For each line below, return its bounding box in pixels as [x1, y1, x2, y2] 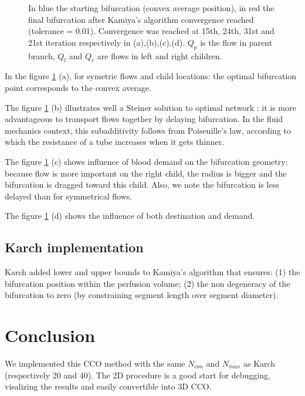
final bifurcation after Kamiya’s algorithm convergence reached [28, 13, 254, 25]
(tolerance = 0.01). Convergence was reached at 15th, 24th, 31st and [28, 25, 274, 37]
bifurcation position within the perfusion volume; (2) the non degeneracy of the [5, 277, 290, 289]
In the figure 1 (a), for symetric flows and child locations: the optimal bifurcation [5, 70, 297, 82]
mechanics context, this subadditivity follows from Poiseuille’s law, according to [5, 124, 292, 136]
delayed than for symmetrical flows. [5, 189, 133, 202]
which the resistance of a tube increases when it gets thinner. [5, 136, 225, 148]
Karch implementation [5, 238, 144, 256]
